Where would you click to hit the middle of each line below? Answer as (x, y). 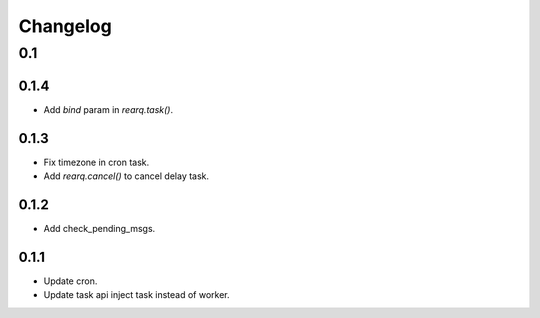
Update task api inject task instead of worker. (136, 295)
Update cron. (70, 281)
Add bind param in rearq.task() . (108, 109)
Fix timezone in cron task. (96, 162)
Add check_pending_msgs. (99, 228)
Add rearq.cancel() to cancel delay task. (126, 176)
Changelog (65, 26)
